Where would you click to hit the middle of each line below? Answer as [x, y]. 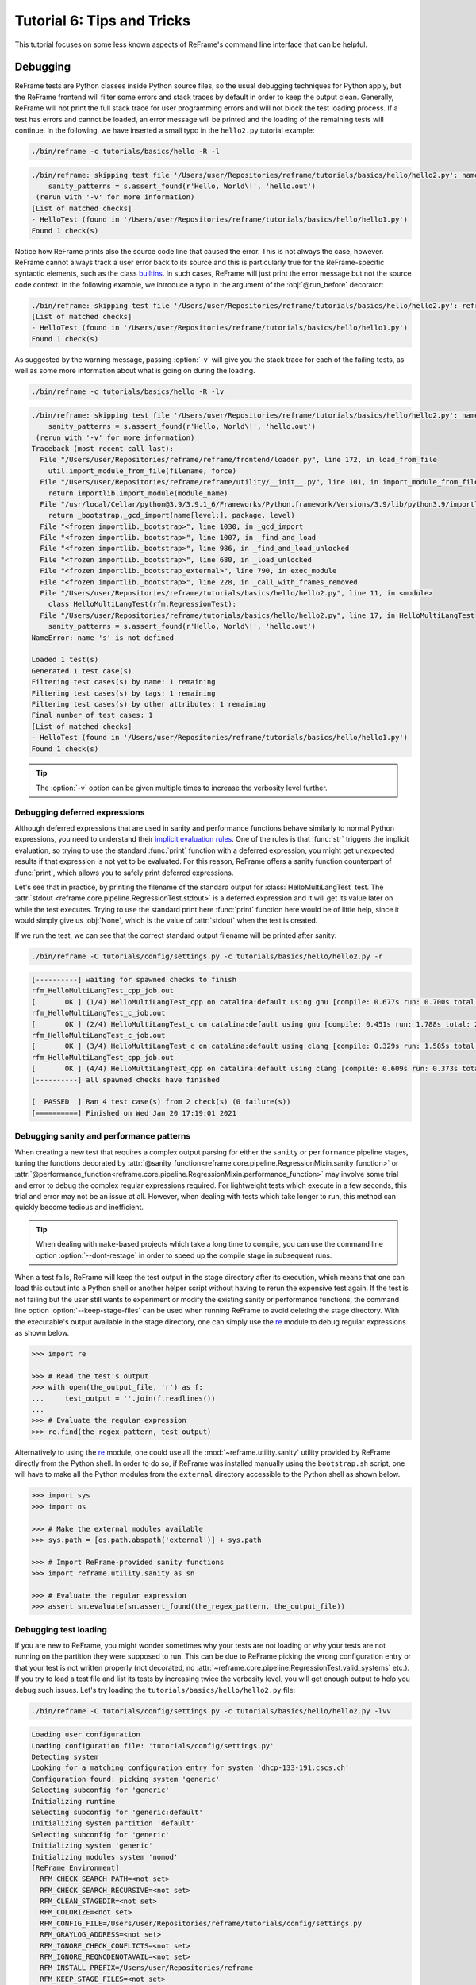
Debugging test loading [61, 1629]
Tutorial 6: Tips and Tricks [102, 21]
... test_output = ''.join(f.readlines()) [123, 1398]
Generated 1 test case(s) [82, 671]
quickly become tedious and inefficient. [79, 1208]
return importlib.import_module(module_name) [138, 493]
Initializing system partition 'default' [113, 1823]
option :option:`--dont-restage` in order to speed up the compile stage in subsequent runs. [184, 1255]
